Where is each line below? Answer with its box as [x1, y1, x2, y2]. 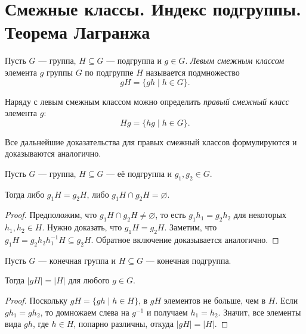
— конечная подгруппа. [146, 254, 231, 266]
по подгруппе [85, 65, 134, 78]
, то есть [155, 208, 186, 221]
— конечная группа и [38, 254, 116, 266]
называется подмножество [146, 65, 240, 78]
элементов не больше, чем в [163, 294, 266, 307]
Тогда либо [5, 188, 45, 200]
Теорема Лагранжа [5, 20, 150, 44]
